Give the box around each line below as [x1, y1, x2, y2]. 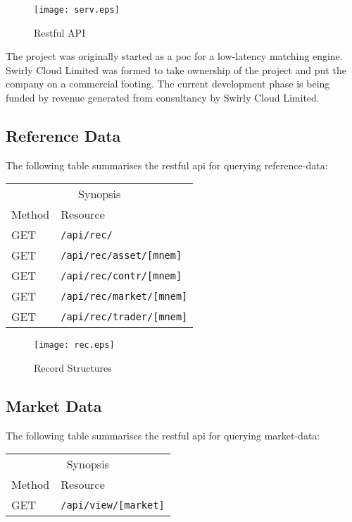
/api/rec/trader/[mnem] [61, 310, 188, 322]
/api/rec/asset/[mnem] [61, 249, 182, 261]
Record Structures [34, 360, 112, 375]
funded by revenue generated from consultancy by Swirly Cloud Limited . [6, 90, 320, 105]
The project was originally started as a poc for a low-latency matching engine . [6, 49, 343, 63]
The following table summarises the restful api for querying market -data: [6, 427, 320, 442]
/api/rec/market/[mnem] [61, 290, 188, 302]
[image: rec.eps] [34, 340, 115, 351]
